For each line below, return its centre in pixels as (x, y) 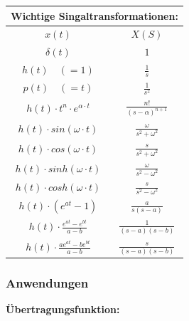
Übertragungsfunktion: (63, 309)
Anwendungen (47, 282)
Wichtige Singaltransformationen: (94, 15)
